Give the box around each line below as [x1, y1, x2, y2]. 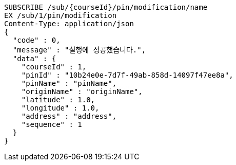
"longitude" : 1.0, [21, 104, 100, 112]
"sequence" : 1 [21, 120, 82, 129]
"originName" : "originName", [21, 87, 143, 96]
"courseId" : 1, [21, 63, 87, 71]
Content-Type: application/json [4, 20, 134, 28]
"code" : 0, [12, 36, 61, 44]
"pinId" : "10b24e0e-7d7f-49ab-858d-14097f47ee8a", [21, 71, 233, 79]
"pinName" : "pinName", [21, 79, 117, 87]
